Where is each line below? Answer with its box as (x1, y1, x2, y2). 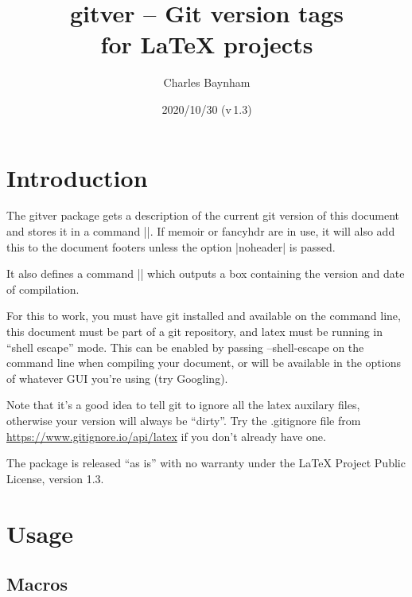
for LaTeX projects (100, 28, 313, 60)
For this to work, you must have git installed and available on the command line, (6, 307, 401, 324)
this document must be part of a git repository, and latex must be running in (6, 323, 383, 339)
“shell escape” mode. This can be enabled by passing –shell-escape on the (6, 338, 364, 355)
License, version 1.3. (6, 470, 104, 486)
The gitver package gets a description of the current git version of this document (6, 207, 399, 224)
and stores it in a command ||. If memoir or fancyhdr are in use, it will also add (6, 223, 395, 240)
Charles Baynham (163, 74, 251, 91)
